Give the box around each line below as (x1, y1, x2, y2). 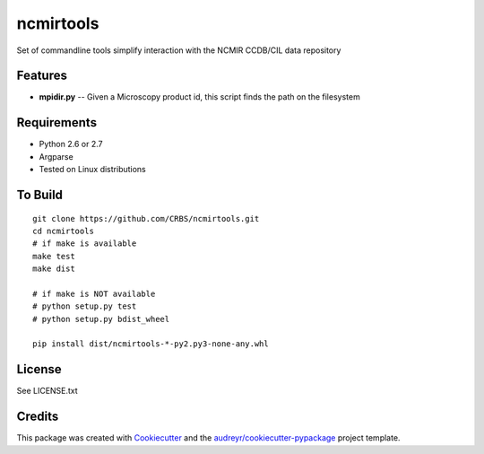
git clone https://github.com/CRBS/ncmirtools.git (32, 214, 260, 223)
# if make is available (32, 239, 137, 249)
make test (32, 251, 75, 261)
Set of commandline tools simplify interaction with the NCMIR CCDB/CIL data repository (16, 45, 341, 56)
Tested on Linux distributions (39, 164, 147, 175)
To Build (16, 187, 63, 202)
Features (16, 68, 67, 83)
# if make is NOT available (32, 288, 156, 299)
